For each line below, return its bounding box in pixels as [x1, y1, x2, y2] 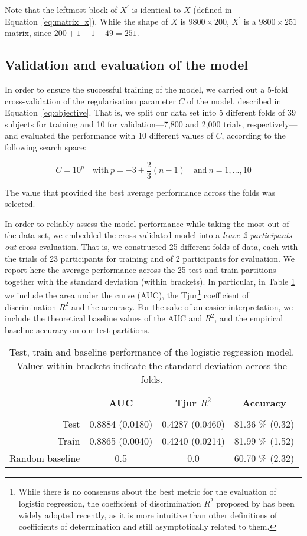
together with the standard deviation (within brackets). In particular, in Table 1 [5, 275, 295, 287]
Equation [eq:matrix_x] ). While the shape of [5, 15, 168, 27]
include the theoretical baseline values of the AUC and [5, 312, 203, 324]
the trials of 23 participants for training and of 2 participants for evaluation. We [5, 252, 295, 264]
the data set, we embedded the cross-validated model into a [5, 229, 220, 241]
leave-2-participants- [222, 229, 295, 241]
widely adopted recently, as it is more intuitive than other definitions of [18, 508, 277, 521]
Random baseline [9, 451, 80, 465]
